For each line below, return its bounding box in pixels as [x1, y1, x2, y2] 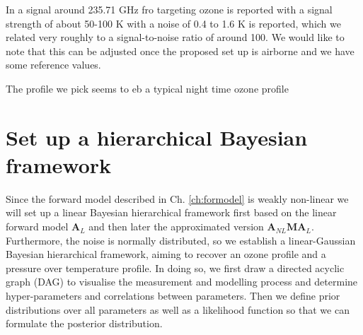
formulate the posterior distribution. [6, 316, 163, 331]
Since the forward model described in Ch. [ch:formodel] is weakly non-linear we [6, 191, 349, 206]
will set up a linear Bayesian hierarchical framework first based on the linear [6, 205, 337, 220]
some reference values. [6, 57, 101, 72]
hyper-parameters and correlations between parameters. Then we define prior [6, 288, 340, 303]
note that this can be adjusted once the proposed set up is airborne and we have [6, 43, 355, 58]
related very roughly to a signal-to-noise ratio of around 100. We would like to [6, 30, 345, 45]
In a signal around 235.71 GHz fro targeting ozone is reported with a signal [6, 2, 333, 16]
